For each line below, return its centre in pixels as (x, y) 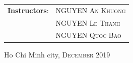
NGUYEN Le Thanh (88, 22)
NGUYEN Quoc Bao (88, 35)
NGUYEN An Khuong (91, 10)
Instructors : (28, 10)
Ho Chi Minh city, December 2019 (57, 54)
